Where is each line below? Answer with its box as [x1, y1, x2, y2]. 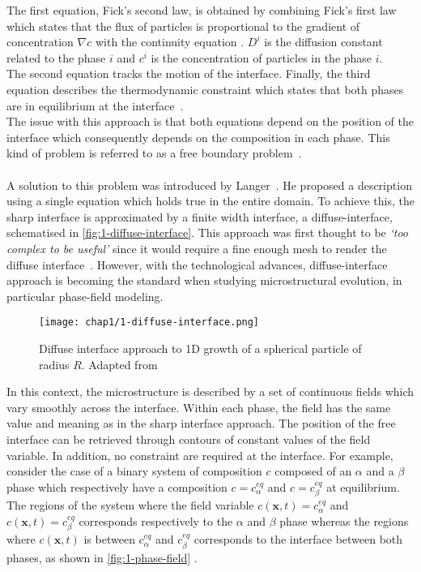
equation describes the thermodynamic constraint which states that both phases [6, 80, 404, 97]
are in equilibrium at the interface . [6, 97, 184, 114]
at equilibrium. [326, 478, 400, 495]
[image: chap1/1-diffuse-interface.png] [39, 316, 260, 329]
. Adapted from [81, 355, 158, 372]
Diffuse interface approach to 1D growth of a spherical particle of [39, 339, 362, 356]
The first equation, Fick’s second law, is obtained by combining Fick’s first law [6, 2, 397, 18]
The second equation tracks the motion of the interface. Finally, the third [6, 65, 371, 82]
